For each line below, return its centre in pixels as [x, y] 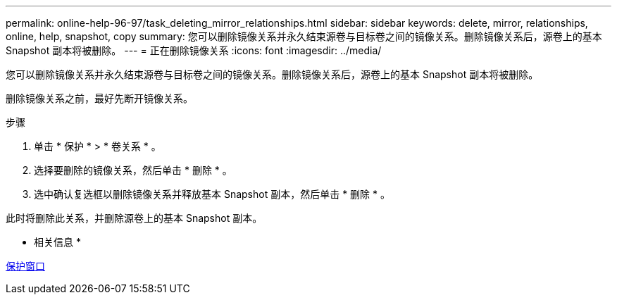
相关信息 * [57, 242]
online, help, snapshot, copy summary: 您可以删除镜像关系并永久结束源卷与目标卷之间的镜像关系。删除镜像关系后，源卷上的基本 [304, 36]
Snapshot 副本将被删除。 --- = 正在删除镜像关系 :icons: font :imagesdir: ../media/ [194, 50]
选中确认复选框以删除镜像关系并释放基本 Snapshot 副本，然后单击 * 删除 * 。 [212, 194]
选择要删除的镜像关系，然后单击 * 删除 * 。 [133, 170]
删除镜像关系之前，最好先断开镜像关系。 [99, 98]
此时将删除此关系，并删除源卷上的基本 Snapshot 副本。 [134, 218]
